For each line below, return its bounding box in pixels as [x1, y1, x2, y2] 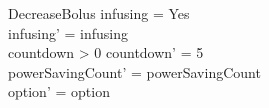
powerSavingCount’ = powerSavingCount [8, 61, 261, 82]
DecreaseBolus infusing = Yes [8, 3, 190, 23]
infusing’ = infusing [8, 22, 128, 43]
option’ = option [8, 81, 110, 102]
